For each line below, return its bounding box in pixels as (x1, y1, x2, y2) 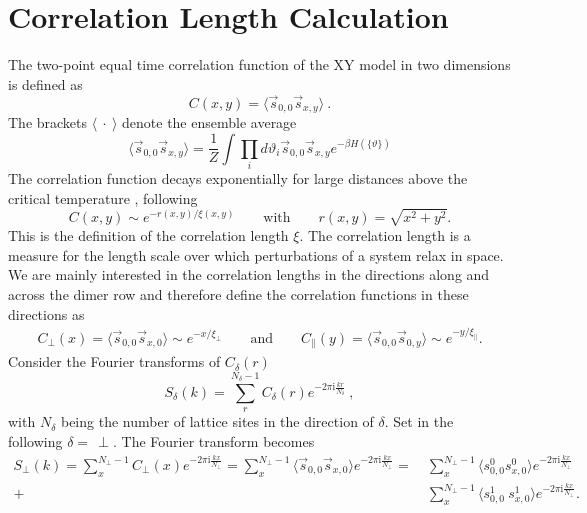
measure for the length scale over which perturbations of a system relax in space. (8, 244, 504, 265)
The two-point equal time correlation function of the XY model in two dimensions (8, 54, 511, 75)
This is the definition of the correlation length (8, 225, 289, 246)
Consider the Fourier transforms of (8, 351, 221, 372)
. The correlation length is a (299, 225, 471, 246)
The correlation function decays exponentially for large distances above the (8, 167, 468, 188)
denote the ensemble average (122, 111, 297, 132)
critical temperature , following (8, 187, 198, 208)
